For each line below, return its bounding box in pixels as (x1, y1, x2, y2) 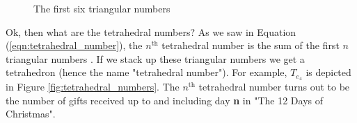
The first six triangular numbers (33, 1, 170, 15)
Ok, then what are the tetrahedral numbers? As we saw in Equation (6, 24, 296, 39)
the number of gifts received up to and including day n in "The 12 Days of (6, 93, 324, 107)
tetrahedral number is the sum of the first (161, 38, 340, 53)
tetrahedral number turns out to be (198, 79, 350, 94)
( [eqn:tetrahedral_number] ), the (6, 38, 143, 53)
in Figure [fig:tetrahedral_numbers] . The (6, 79, 180, 94)
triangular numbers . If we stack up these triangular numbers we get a (6, 51, 305, 66)
